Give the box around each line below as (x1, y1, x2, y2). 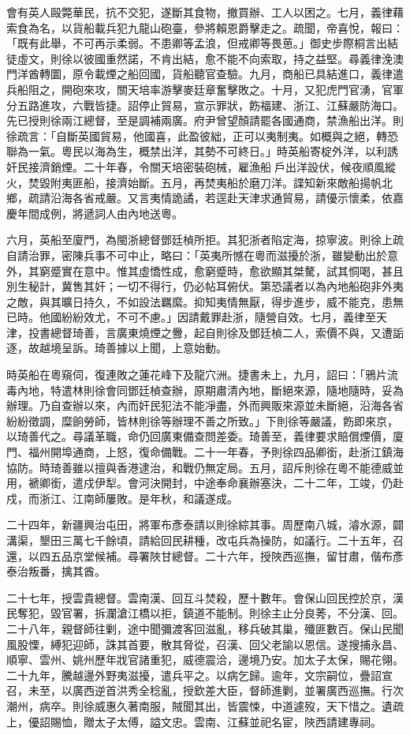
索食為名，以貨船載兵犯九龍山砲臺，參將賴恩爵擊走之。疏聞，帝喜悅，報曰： (6, 19, 404, 36)
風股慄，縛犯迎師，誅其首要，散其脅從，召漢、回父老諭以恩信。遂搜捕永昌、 (6, 636, 404, 652)
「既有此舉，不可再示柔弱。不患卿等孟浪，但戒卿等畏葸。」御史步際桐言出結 (6, 35, 398, 51)
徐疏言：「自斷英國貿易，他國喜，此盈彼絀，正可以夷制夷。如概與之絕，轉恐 (6, 127, 398, 144)
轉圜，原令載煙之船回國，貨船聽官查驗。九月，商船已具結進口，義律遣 (39, 66, 404, 82)
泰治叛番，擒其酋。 (6, 563, 106, 579)
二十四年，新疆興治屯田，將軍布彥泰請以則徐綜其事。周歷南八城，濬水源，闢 (6, 516, 404, 533)
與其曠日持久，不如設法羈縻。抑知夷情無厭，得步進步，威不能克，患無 (39, 293, 404, 309)
